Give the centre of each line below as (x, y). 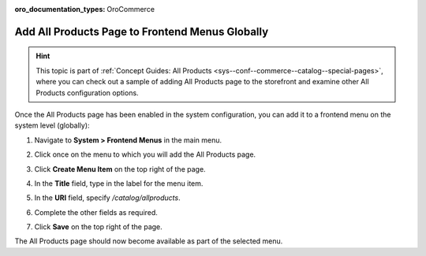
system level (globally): (52, 125)
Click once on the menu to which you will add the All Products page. (145, 154)
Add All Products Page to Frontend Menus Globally (142, 32)
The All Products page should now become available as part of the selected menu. (149, 241)
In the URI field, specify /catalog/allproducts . (107, 198)
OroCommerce (131, 9)
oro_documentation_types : (60, 9)
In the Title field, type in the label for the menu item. (119, 183)
